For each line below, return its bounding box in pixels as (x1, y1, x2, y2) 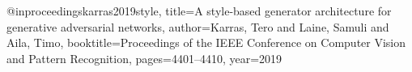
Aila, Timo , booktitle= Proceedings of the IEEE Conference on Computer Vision (6, 34, 406, 51)
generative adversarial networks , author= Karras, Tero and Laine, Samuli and (6, 18, 389, 35)
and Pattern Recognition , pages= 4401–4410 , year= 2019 (6, 49, 282, 66)
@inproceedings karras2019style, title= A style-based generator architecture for (6, 2, 392, 19)
